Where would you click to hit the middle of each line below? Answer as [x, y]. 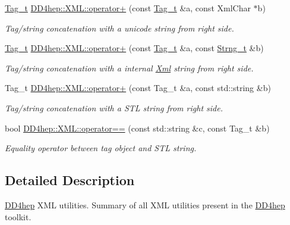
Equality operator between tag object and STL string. [101, 148]
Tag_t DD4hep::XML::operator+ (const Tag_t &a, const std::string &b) [138, 88]
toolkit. [18, 216]
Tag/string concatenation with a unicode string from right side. [119, 28]
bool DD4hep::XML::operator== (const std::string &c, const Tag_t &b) [137, 128]
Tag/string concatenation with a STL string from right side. [114, 107]
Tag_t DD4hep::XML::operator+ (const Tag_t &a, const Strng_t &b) [134, 48]
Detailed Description [70, 180]
